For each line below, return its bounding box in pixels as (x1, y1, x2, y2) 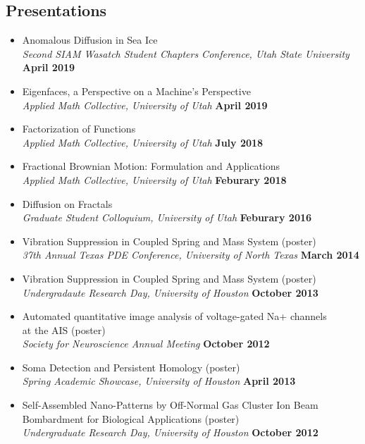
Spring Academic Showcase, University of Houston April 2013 (22, 374, 296, 388)
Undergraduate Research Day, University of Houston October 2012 (22, 425, 318, 440)
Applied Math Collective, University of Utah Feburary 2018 (22, 172, 287, 187)
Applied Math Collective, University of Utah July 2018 (22, 135, 264, 149)
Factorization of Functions (22, 121, 136, 136)
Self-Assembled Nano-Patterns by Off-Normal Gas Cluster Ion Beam (22, 397, 318, 412)
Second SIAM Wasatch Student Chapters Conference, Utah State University (22, 46, 349, 61)
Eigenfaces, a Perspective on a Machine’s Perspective (22, 83, 251, 98)
